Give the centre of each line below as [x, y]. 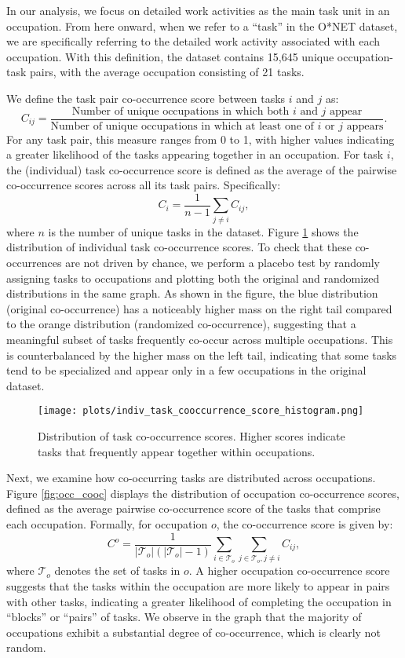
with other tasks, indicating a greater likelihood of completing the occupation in [199, 601]
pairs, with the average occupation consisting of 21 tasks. [167, 72]
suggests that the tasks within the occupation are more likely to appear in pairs [198, 585]
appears [365, 126]
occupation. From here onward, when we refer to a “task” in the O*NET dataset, [202, 26]
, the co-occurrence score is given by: [305, 523]
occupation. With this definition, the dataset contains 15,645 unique [170, 56]
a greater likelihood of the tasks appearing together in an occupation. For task [195, 154]
